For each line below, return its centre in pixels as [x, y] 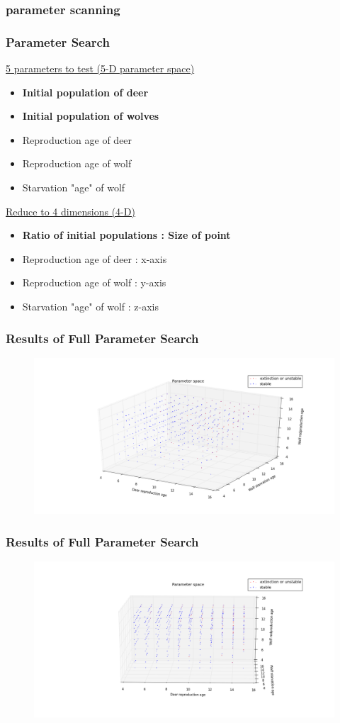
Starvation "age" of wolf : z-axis [90, 306]
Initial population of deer [85, 92]
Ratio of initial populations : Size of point [126, 235]
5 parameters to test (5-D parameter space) [100, 68]
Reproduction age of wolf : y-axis [94, 282]
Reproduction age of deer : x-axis [95, 258]
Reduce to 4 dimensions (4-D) [70, 211]
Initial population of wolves [91, 116]
